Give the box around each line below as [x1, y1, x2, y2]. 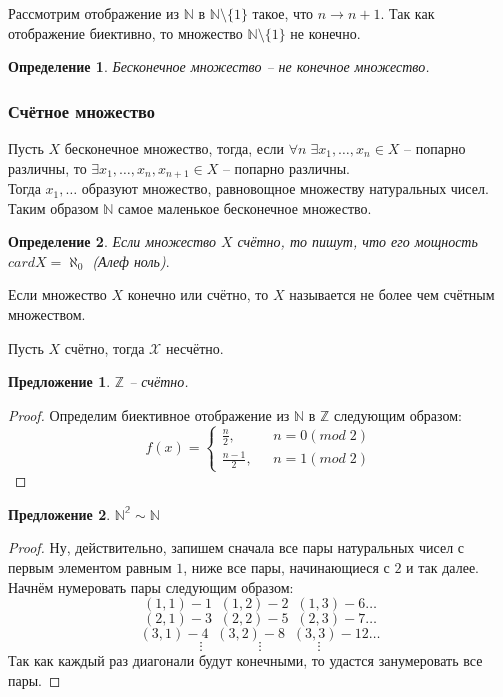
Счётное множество [8, 98, 155, 123]
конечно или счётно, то [127, 284, 269, 305]
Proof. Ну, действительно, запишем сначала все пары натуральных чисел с [8, 537, 464, 558]
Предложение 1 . [8, 371, 111, 392]
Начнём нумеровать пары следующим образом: [8, 576, 294, 597]
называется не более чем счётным [289, 284, 495, 305]
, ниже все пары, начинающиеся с [183, 556, 390, 577]
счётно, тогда [64, 337, 145, 358]
